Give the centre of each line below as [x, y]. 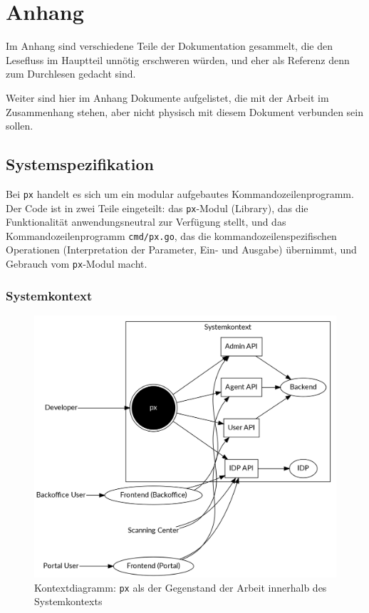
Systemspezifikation [80, 164]
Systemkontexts [68, 601]
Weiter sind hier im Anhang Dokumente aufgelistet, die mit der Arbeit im [167, 97]
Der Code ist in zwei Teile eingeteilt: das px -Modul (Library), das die [157, 208]
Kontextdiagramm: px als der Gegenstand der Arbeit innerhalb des [181, 587]
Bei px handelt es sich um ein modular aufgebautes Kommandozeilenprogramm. [180, 193]
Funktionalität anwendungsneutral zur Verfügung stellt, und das [146, 222]
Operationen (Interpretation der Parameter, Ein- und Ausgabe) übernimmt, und [181, 250]
